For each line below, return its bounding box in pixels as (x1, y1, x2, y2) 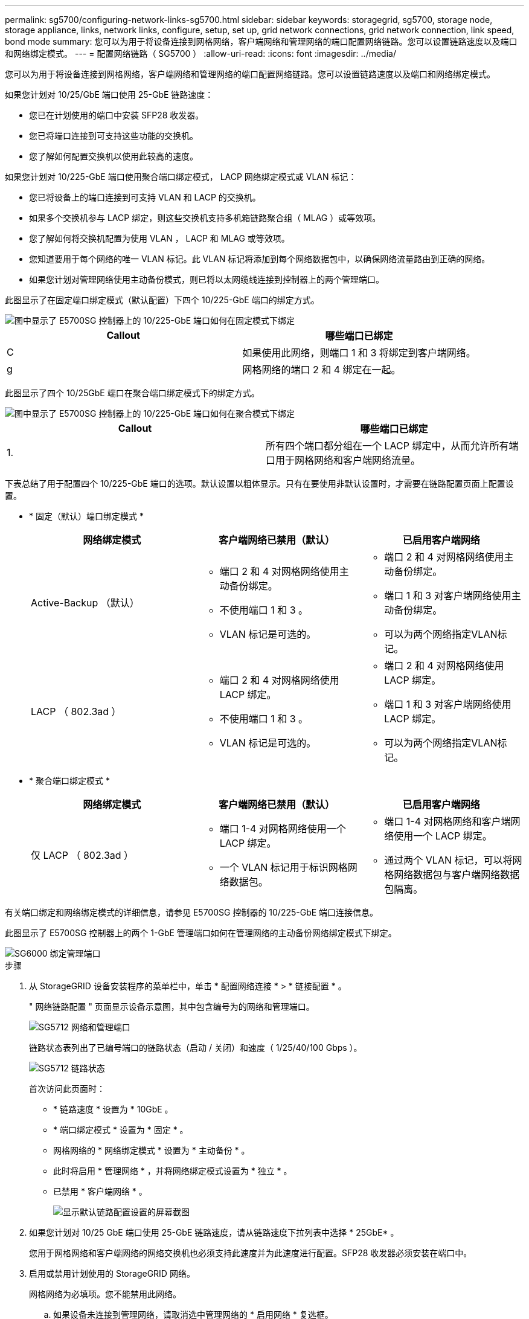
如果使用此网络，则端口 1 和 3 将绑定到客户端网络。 (242, 347, 476, 359)
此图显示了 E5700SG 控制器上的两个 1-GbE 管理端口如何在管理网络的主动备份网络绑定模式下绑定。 (5, 928, 397, 938)
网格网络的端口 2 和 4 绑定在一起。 (242, 364, 401, 376)
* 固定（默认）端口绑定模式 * (29, 511, 144, 521)
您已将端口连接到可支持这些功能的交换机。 (29, 130, 198, 141)
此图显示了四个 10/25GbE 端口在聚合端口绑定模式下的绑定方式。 (5, 388, 260, 398)
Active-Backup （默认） (31, 597, 139, 609)
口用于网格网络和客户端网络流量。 (266, 454, 421, 466)
